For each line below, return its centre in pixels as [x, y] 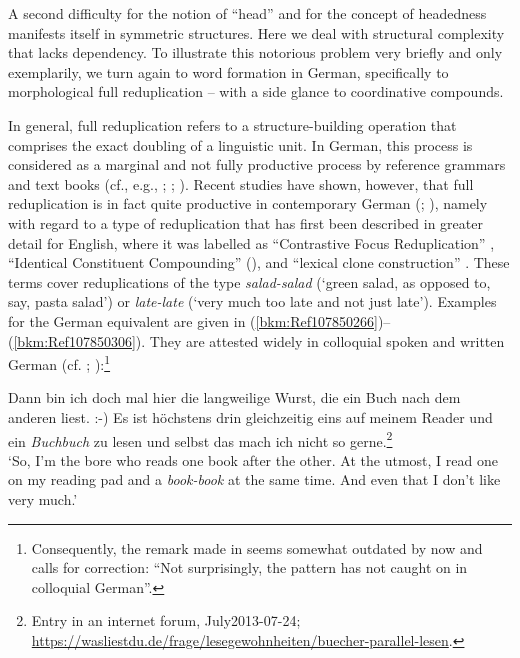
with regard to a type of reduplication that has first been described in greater [245, 222]
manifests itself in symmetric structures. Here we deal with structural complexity [256, 32]
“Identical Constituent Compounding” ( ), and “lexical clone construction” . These [259, 262]
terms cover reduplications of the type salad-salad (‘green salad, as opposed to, [249, 281]
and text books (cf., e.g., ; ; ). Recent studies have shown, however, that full [241, 183]
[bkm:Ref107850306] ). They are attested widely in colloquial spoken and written [259, 340]
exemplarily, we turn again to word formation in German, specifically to [228, 71]
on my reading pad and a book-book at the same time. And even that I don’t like [254, 479]
